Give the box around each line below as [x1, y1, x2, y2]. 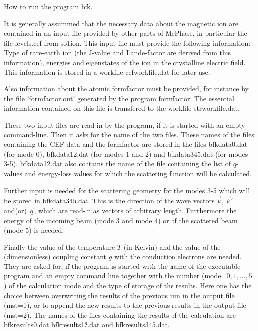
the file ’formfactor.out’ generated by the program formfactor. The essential [4, 93, 234, 103]
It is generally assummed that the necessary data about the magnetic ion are [4, 18, 239, 28]
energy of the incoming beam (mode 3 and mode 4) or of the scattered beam [4, 215, 238, 225]
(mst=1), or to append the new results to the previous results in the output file [4, 300, 246, 310]
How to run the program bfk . [4, 1, 93, 11]
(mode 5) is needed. [4, 225, 64, 235]
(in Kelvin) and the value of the [123, 241, 221, 252]
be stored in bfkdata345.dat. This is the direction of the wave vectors [4, 196, 215, 206]
